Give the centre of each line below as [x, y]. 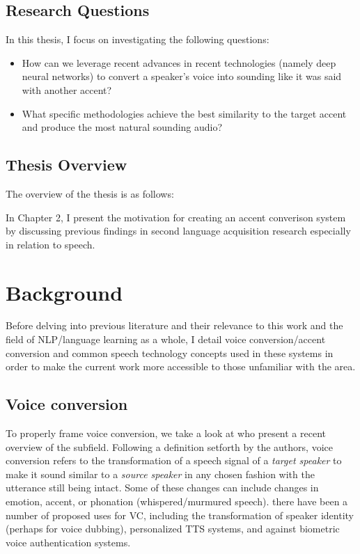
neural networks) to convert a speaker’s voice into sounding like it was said [182, 76]
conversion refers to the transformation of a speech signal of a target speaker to [174, 460]
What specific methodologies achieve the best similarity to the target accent [184, 113]
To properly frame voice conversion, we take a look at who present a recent [166, 433]
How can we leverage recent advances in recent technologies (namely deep [179, 62]
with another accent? [67, 89]
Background [64, 292]
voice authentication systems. [68, 542]
